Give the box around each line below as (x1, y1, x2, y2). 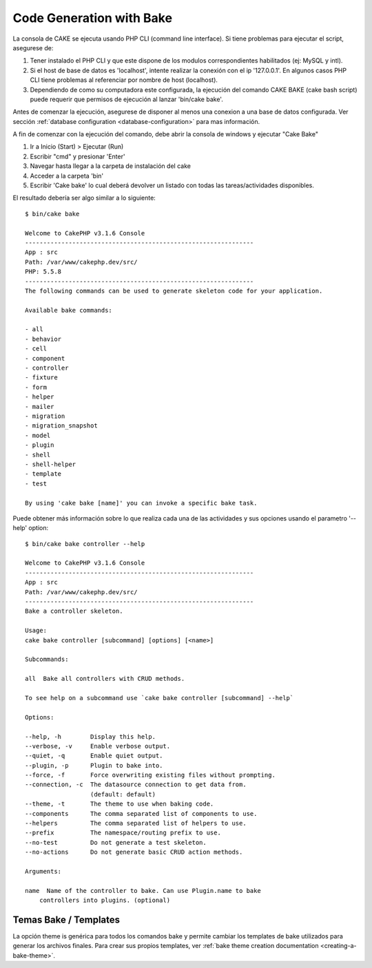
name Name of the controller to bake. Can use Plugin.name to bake (25, 887, 261, 894)
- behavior (25, 335, 62, 343)
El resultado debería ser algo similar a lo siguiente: (12, 193, 156, 202)
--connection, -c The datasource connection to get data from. (25, 781, 247, 788)
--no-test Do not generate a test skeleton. (25, 839, 207, 846)
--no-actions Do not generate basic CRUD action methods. (25, 848, 243, 856)
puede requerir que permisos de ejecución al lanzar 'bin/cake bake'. (30, 95, 223, 103)
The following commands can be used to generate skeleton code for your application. (25, 286, 323, 295)
